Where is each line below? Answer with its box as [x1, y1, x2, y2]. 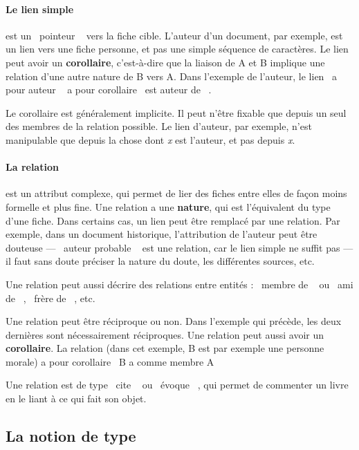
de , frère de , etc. [6, 290, 95, 305]
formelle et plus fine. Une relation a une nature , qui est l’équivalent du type [6, 199, 331, 214]
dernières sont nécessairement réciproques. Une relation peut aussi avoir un [6, 327, 324, 341]
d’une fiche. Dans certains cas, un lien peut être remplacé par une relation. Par [6, 213, 340, 227]
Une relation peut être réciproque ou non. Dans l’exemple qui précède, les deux [6, 314, 342, 328]
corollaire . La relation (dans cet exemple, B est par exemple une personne [6, 341, 324, 355]
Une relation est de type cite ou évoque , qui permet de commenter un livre [6, 377, 349, 392]
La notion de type [6, 425, 136, 447]
